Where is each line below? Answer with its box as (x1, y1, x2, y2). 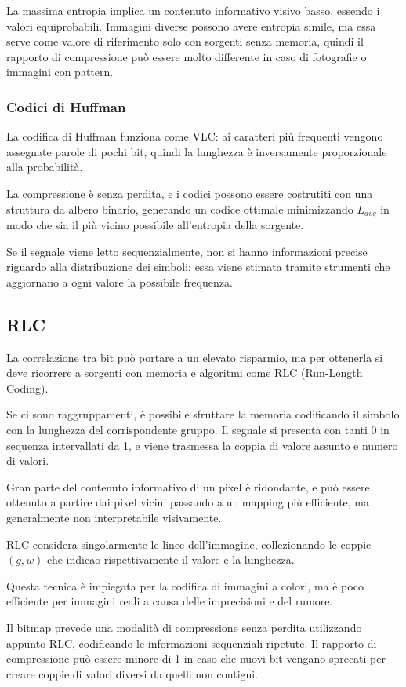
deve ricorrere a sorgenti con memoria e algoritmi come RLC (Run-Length (6, 364, 363, 381)
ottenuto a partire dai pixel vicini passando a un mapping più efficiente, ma (6, 494, 370, 510)
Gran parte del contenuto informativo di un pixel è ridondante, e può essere (6, 478, 370, 495)
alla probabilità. (6, 159, 83, 175)
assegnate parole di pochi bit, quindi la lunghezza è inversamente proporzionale (6, 143, 387, 159)
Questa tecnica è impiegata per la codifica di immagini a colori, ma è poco (6, 577, 364, 594)
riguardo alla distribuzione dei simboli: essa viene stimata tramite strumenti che (6, 258, 390, 275)
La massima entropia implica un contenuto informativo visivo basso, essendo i (6, 2, 380, 18)
